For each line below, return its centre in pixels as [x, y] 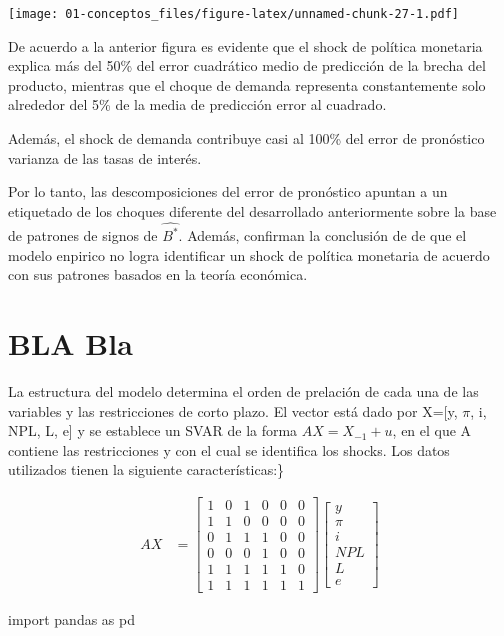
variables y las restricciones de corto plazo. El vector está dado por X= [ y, [233, 410]
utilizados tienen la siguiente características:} [146, 469]
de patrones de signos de [83, 235]
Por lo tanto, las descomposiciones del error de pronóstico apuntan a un [228, 191]
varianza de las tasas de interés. [105, 157]
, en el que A [432, 430]
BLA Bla [70, 343]
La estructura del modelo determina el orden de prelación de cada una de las [243, 391]
